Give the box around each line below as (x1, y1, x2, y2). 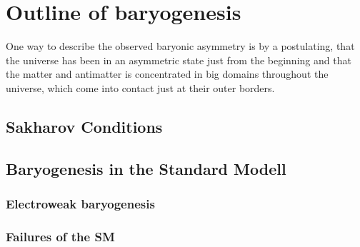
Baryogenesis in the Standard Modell (6, 157, 286, 179)
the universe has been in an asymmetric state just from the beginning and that (6, 52, 351, 67)
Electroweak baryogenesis (6, 194, 155, 212)
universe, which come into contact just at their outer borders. (6, 80, 275, 95)
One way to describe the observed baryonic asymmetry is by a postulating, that (6, 39, 355, 54)
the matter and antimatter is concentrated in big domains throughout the (6, 66, 329, 81)
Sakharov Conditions (6, 115, 163, 137)
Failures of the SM (6, 227, 115, 245)
